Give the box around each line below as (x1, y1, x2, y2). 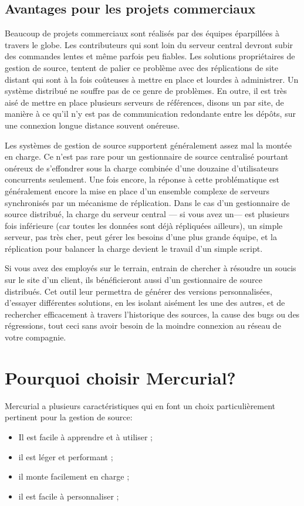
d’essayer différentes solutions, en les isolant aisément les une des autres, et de (5, 296, 285, 309)
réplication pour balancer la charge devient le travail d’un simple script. (5, 242, 263, 254)
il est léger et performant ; (18, 450, 113, 463)
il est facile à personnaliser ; (18, 490, 119, 502)
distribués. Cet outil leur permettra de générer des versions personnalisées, (5, 285, 272, 297)
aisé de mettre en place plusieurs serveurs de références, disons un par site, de (5, 96, 284, 108)
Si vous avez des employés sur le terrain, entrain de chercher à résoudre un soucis (5, 262, 296, 274)
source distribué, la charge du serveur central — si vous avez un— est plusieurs (5, 208, 290, 220)
